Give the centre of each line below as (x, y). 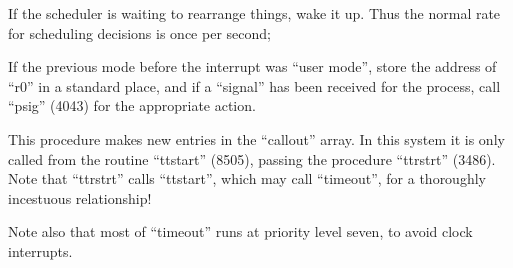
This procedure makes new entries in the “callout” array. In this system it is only (256, 138)
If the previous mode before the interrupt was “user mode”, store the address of (252, 66)
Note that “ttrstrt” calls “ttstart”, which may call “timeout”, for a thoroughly (247, 178)
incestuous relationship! (80, 197)
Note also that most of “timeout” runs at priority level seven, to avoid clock (240, 231)
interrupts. (40, 250)
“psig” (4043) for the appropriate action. (132, 105)
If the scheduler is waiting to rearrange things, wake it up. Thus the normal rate (254, 13)
